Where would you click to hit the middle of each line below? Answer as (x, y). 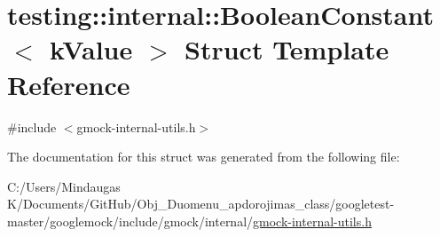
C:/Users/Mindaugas (64, 186)
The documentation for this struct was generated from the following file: (204, 157)
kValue (91, 49)
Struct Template (287, 49)
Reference (69, 84)
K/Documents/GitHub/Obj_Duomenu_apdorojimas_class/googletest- (201, 204)
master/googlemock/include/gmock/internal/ (130, 221)
